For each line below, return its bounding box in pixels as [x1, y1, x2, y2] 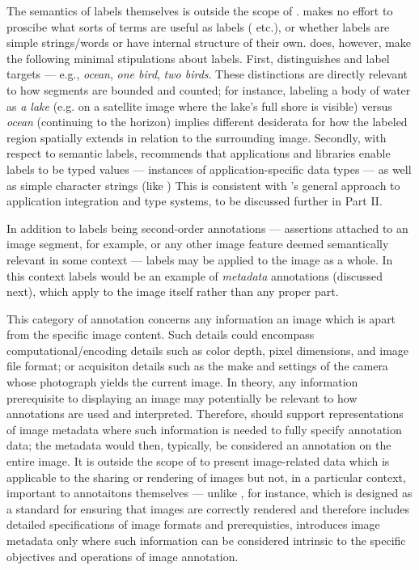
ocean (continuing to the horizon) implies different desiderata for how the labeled [6, 113, 408, 130]
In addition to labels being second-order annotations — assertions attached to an [6, 219, 408, 236]
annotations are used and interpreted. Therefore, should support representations [6, 405, 404, 422]
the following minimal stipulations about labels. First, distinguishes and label [6, 49, 390, 66]
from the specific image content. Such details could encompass [6, 326, 315, 343]
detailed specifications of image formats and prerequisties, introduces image [6, 516, 380, 533]
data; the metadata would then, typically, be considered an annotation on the [6, 437, 391, 454]
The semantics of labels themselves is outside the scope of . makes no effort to [6, 2, 393, 19]
